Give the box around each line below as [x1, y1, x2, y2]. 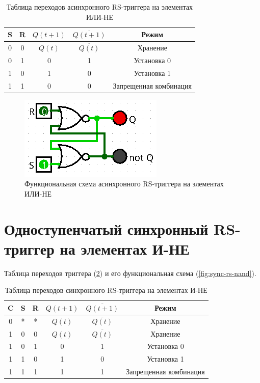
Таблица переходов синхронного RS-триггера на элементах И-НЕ [5, 285, 207, 295]
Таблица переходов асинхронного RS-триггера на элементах [7, 2, 193, 12]
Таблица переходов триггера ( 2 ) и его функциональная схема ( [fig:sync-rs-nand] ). [4, 267, 256, 278]
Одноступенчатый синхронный [4, 218, 209, 239]
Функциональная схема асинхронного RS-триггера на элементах [24, 178, 224, 189]
